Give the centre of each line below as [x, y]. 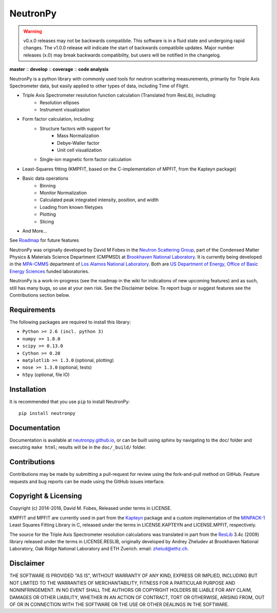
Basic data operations [45, 178]
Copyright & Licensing [46, 496]
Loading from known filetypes [71, 207]
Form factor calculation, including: [58, 119]
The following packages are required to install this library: [70, 322]
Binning [48, 185]
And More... [35, 231]
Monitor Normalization [63, 193]
